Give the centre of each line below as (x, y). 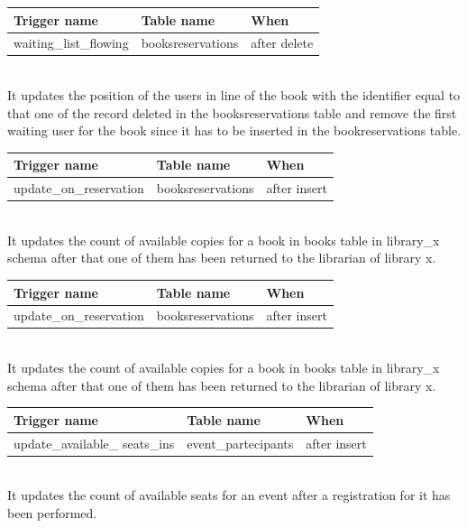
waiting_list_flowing (71, 43)
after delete (282, 43)
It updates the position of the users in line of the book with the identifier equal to (234, 95)
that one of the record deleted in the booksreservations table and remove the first (232, 112)
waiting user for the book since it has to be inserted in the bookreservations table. (234, 130)
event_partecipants (240, 443)
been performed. (52, 512)
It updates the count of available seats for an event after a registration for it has (229, 495)
